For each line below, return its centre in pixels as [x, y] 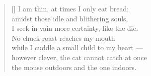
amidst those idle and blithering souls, [70, 18]
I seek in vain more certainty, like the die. [75, 28]
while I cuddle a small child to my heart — [77, 47]
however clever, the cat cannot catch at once [79, 57]
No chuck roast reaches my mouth [63, 38]
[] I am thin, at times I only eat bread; [70, 8]
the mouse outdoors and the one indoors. [74, 67]
